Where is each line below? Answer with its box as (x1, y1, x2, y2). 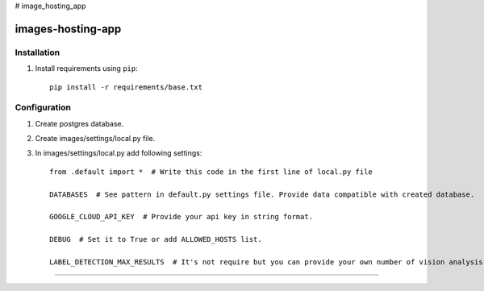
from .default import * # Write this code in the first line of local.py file (49, 167, 373, 177)
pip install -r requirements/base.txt (49, 82, 203, 92)
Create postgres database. (35, 118, 124, 128)
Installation (15, 47, 60, 58)
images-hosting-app (15, 22, 122, 35)
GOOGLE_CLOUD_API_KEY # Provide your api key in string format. (49, 212, 314, 222)
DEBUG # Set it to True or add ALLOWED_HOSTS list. (49, 235, 262, 244)
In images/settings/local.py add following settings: (35, 148, 202, 158)
